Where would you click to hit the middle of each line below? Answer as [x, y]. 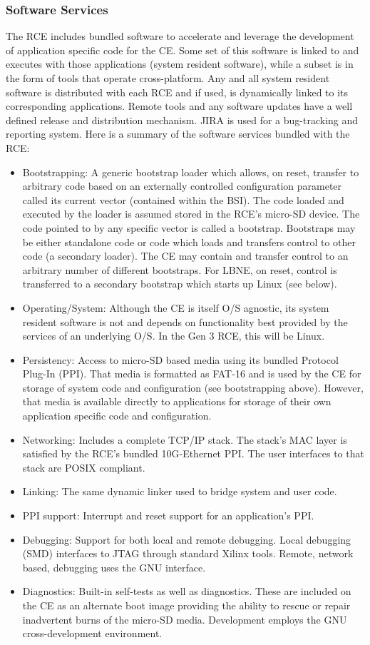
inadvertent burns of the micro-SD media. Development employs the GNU [185, 619]
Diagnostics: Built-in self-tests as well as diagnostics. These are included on [187, 591]
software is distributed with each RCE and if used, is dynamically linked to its [177, 92]
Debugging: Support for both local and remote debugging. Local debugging [187, 539]
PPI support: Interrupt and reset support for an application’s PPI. [168, 516]
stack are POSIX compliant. [84, 467]
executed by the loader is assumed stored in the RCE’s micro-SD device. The [191, 214]
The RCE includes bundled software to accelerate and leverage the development [180, 36]
